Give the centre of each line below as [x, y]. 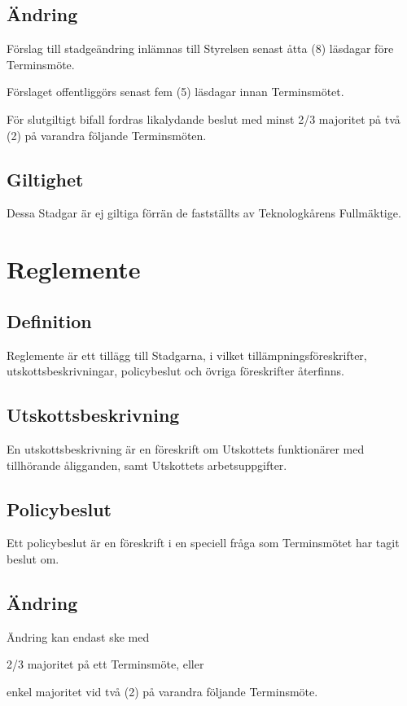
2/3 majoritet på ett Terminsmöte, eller [105, 664]
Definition [49, 320]
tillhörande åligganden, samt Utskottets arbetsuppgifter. [147, 465]
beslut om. [33, 558]
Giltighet [45, 179]
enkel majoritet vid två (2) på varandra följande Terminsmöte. [162, 691]
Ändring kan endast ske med [78, 636]
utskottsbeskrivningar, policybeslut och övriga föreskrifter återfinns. [175, 371]
